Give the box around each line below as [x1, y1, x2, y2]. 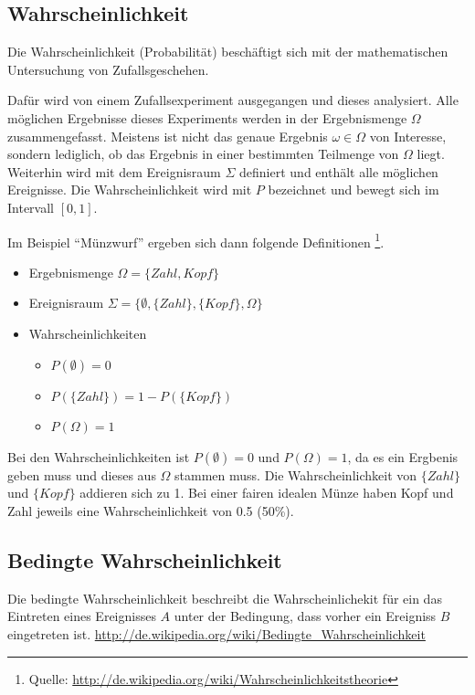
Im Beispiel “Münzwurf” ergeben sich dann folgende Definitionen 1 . [7, 229, 385, 251]
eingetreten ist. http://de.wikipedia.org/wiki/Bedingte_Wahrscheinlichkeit [7, 624, 426, 643]
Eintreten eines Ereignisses [7, 606, 156, 626]
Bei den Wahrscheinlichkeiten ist [7, 447, 190, 466]
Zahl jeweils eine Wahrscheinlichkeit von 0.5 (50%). [7, 500, 294, 520]
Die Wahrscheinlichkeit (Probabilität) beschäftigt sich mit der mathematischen [7, 42, 449, 61]
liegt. [417, 144, 445, 163]
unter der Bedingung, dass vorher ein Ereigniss [174, 606, 437, 626]
